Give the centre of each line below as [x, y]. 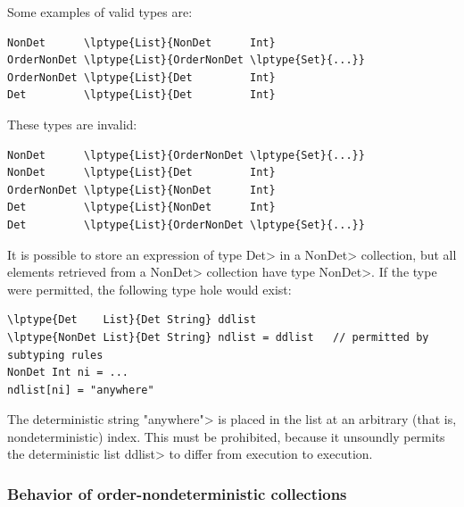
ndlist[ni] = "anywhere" [81, 390]
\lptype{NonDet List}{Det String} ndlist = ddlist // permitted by [218, 337]
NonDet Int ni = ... [68, 373]
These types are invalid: [72, 124]
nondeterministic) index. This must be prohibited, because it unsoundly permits [226, 436]
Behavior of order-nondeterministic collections [177, 493]
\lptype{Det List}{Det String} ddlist [132, 320]
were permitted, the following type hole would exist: [149, 289]
